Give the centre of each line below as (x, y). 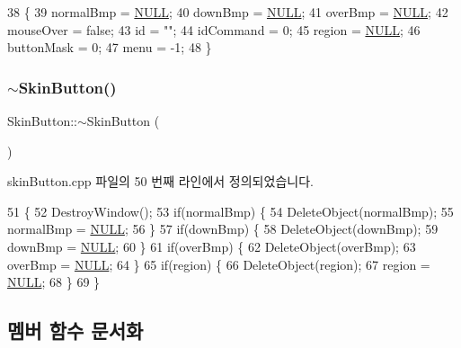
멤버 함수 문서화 (75, 330)
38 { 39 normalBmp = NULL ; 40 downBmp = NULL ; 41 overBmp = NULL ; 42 (228, 12)
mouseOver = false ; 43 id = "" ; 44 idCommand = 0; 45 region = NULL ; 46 (214, 29)
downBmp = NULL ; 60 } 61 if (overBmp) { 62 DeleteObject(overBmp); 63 (212, 246)
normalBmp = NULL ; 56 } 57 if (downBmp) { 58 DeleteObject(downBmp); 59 (223, 229)
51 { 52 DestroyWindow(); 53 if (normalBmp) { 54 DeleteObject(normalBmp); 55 (230, 211)
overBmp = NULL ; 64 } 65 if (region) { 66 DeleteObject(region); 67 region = (219, 264)
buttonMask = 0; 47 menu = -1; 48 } (110, 47)
